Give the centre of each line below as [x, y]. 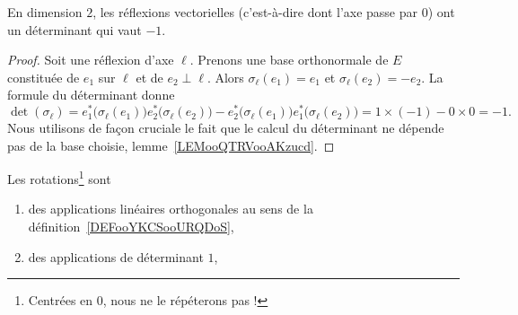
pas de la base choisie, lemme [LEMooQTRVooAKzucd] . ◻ [171, 145]
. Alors [225, 77]
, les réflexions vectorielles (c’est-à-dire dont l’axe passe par [255, 12]
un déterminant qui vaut [75, 29]
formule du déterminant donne [91, 95]
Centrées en [61, 300]
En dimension [45, 12]
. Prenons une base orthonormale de [289, 60]
